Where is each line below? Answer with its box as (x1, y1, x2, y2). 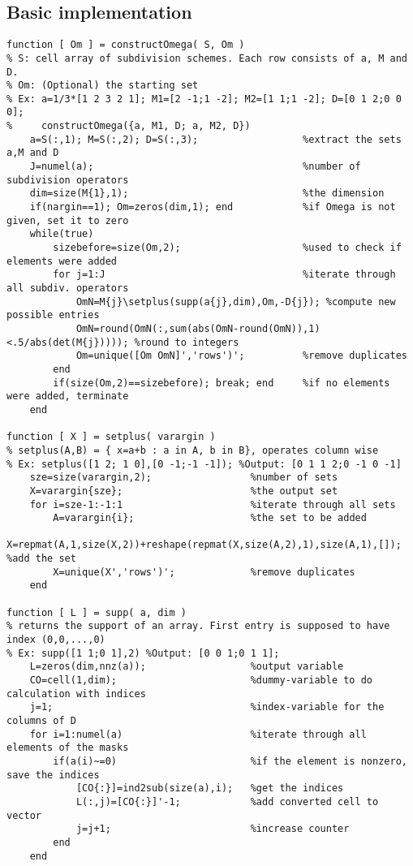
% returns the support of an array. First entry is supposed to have (6, 620, 390, 632)
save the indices (6, 769, 100, 781)
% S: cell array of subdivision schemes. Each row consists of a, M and (6, 52, 407, 64)
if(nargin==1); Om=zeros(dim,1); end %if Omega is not (29, 201, 396, 213)
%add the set (6, 553, 76, 565)
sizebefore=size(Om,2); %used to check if (53, 242, 402, 254)
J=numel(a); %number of (29, 161, 361, 173)
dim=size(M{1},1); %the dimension (29, 187, 385, 200)
